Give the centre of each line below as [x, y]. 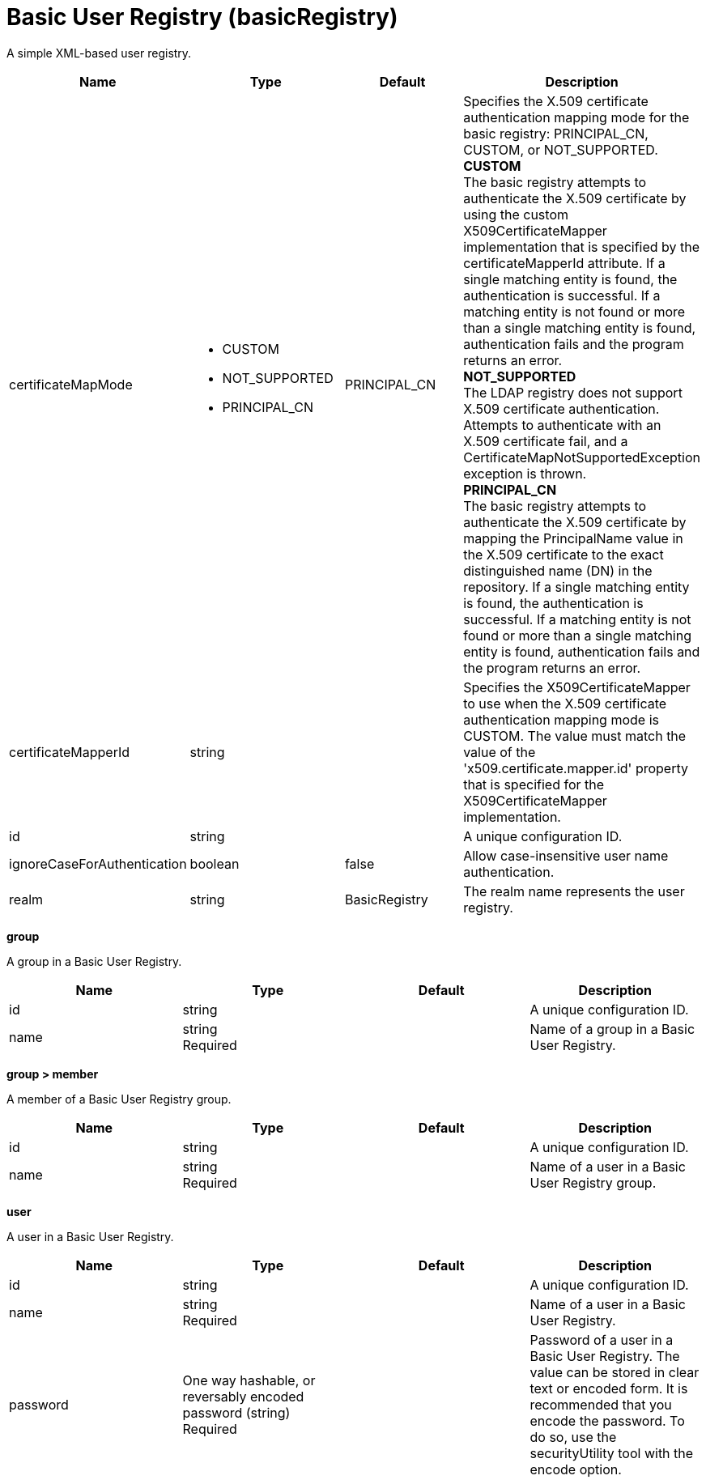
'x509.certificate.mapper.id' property [576, 768]
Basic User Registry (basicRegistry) [202, 17]
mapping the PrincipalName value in [573, 538]
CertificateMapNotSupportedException [582, 457]
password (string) [236, 1412]
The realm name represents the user [574, 891]
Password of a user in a [602, 1339]
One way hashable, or [249, 1380]
